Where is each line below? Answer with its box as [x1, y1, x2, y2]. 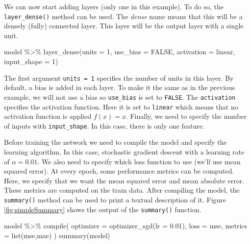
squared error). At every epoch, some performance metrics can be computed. [4, 166, 234, 176]
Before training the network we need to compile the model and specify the [4, 137, 227, 147]
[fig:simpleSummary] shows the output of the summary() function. [4, 204, 201, 214]
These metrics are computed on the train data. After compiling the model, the [4, 185, 240, 195]
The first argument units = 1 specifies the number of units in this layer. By [4, 72, 234, 83]
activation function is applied [4, 111, 92, 121]
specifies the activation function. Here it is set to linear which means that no [4, 101, 238, 111]
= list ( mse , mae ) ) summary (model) [4, 230, 110, 240]
